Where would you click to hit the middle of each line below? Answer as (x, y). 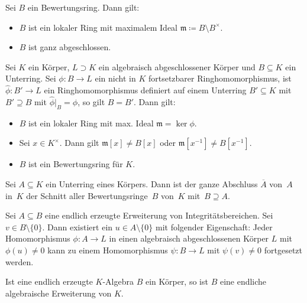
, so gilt (91, 102)
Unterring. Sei (31, 78)
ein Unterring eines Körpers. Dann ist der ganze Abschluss (152, 183)
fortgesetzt (283, 250)
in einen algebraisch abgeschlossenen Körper (189, 238)
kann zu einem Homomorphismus (108, 250)
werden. (20, 261)
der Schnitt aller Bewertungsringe (87, 195)
